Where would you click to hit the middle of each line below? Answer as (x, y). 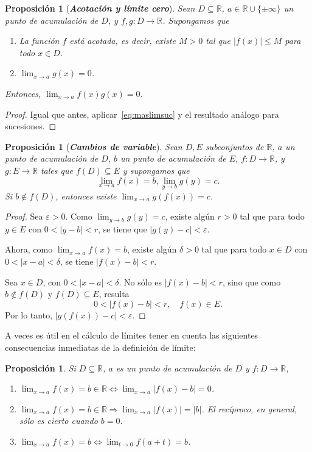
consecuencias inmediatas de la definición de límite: (100, 347)
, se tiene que (123, 228)
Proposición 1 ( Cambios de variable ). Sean (94, 146)
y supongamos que (156, 170)
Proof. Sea (24, 216)
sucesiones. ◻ (31, 126)
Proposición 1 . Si (40, 368)
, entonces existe (86, 196)
